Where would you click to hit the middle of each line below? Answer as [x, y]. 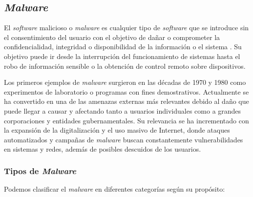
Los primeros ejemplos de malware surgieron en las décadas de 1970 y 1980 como [125, 82]
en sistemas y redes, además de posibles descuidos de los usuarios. [103, 149]
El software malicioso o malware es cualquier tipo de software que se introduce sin [126, 28]
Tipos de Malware [40, 170]
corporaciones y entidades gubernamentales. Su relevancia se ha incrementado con [126, 120]
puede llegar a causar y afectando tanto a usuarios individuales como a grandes [123, 110]
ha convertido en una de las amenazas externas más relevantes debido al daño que [126, 101]
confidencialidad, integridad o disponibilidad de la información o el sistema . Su [123, 47]
